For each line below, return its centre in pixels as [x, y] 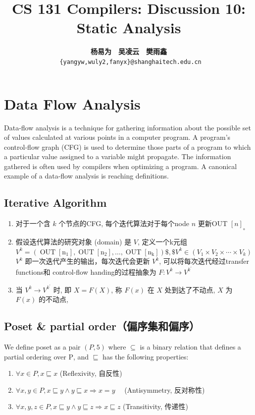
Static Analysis [129, 28]
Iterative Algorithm [55, 203]
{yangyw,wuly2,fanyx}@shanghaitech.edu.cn [130, 62]
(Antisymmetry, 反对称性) [165, 389]
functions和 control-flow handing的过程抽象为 [86, 271]
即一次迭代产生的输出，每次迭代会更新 [87, 261]
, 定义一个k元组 [162, 242]
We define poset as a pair [42, 346]
